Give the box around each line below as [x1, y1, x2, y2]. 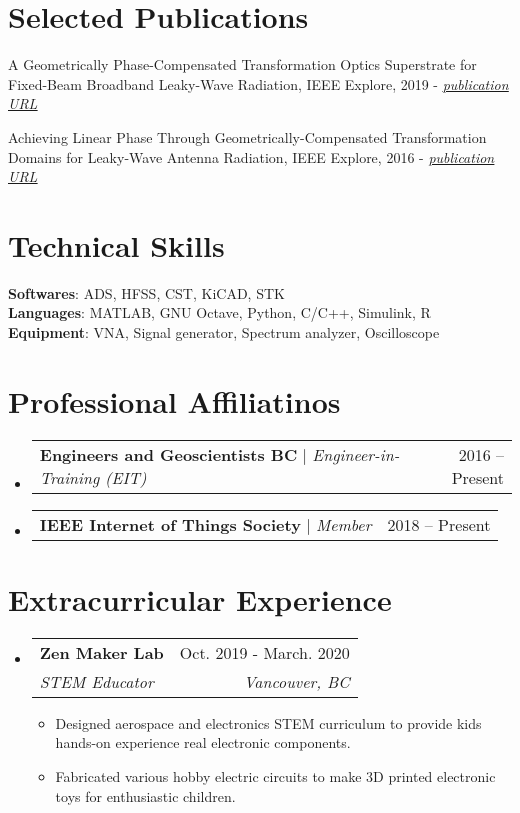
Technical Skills [8, 224, 225, 265]
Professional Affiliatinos [8, 380, 341, 421]
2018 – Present [387, 512, 491, 536]
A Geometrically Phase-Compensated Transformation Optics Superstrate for [8, 54, 477, 75]
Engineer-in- [312, 442, 400, 466]
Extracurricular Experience [8, 578, 392, 619]
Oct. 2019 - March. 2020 [179, 640, 350, 664]
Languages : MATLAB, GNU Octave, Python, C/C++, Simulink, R [8, 302, 431, 323]
